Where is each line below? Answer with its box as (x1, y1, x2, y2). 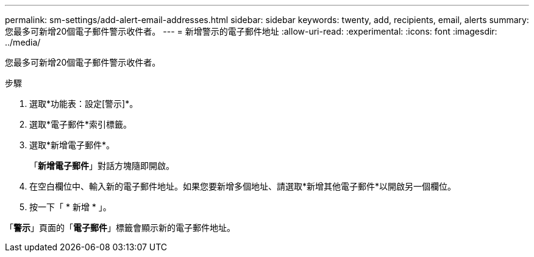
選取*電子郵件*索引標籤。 (29, 119, 132, 129)
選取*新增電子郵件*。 (29, 140, 115, 150)
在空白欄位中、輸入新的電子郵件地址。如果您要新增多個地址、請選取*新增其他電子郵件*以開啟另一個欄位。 (29, 181, 457, 191)
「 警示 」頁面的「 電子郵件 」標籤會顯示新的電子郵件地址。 (5, 222, 235, 233)
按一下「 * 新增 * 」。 (29, 202, 112, 212)
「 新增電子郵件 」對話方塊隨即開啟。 (29, 160, 174, 171)
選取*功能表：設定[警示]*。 (29, 98, 138, 109)
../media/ (5, 37, 41, 47)
